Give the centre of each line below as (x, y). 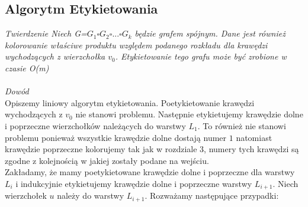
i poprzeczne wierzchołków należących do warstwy (95, 125)
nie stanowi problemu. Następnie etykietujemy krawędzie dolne (189, 114)
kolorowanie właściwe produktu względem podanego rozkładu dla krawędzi (136, 45)
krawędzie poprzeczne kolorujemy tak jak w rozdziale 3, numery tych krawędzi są (152, 149)
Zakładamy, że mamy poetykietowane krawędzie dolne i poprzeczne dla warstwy (150, 172)
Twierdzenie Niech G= (46, 33)
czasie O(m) (27, 68)
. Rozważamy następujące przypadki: (212, 195)
